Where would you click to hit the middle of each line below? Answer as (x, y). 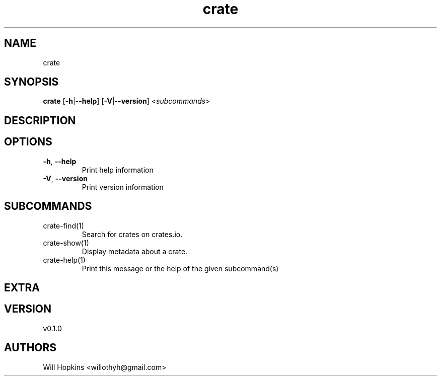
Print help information (118, 170)
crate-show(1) (66, 243)
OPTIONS (28, 142)
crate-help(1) (64, 260)
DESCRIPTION (40, 120)
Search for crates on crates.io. (132, 234)
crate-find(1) (63, 225)
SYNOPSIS (31, 82)
